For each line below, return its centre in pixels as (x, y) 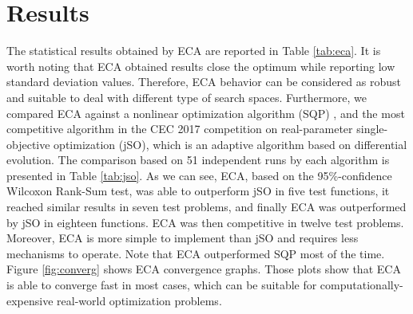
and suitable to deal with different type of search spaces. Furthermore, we (187, 97)
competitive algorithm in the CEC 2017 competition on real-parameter (180, 129)
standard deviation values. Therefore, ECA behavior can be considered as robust (204, 82)
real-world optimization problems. (139, 300)
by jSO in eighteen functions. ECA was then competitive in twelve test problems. (205, 222)
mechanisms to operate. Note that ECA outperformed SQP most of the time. (196, 253)
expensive (30, 300)
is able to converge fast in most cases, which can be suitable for (162, 285)
